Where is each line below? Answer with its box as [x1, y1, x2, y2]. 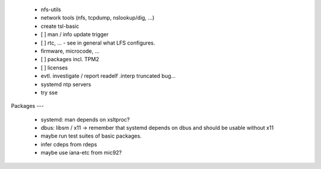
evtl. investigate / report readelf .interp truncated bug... [40, 72, 176, 79]
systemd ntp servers [40, 81, 92, 88]
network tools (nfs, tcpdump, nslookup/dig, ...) [40, 14, 155, 21]
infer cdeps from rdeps [40, 141, 97, 148]
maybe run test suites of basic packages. [40, 132, 142, 139]
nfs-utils [40, 6, 61, 13]
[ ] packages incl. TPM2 [40, 56, 99, 63]
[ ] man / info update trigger [40, 31, 109, 38]
